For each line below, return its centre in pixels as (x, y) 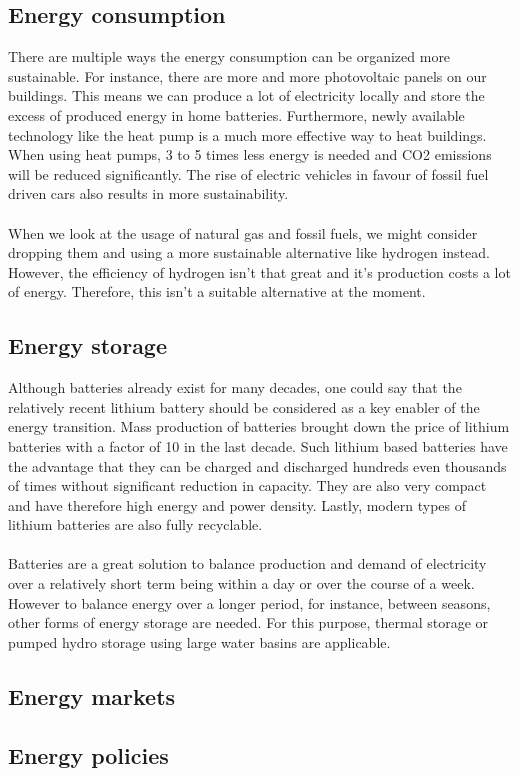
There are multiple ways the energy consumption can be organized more (229, 56)
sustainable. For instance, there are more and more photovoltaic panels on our (247, 75)
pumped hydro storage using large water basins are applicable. (199, 641)
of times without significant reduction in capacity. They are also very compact (247, 485)
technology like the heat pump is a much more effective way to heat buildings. (247, 134)
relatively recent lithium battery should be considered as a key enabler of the (244, 406)
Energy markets (92, 695)
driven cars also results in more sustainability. (148, 193)
